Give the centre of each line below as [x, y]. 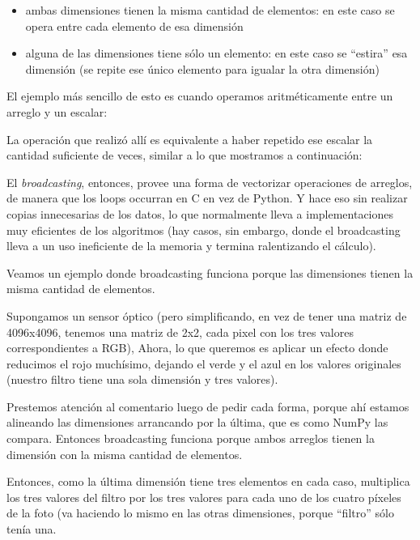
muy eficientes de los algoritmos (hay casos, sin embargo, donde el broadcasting [204, 230]
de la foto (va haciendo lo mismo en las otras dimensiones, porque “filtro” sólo [200, 513]
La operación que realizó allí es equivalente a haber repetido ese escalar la [190, 139]
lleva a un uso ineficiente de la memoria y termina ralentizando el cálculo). [191, 246]
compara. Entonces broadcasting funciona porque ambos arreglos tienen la [191, 438]
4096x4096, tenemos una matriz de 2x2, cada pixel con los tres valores [180, 332]
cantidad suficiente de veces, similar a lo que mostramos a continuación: [185, 155]
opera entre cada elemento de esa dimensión [134, 26]
